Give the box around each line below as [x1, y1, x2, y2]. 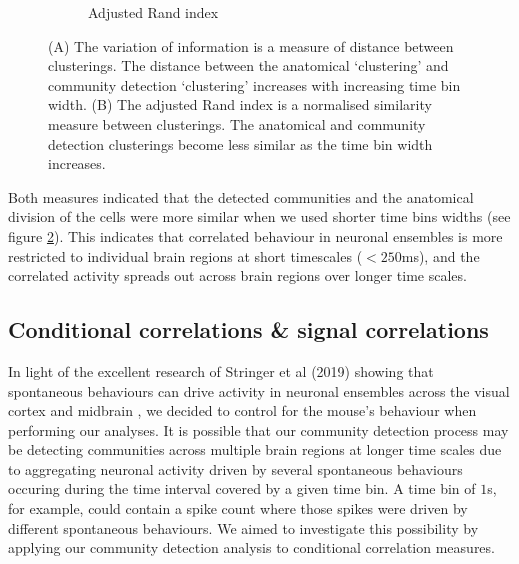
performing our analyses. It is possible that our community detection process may [8, 419, 509, 440]
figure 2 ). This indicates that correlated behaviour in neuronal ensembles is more [8, 225, 503, 246]
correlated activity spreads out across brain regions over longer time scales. [8, 265, 467, 286]
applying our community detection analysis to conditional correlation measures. [8, 537, 495, 558]
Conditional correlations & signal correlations [8, 314, 489, 345]
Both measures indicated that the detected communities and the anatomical [8, 186, 474, 207]
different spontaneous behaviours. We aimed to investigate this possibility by [8, 517, 479, 538]
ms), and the [401, 245, 480, 266]
